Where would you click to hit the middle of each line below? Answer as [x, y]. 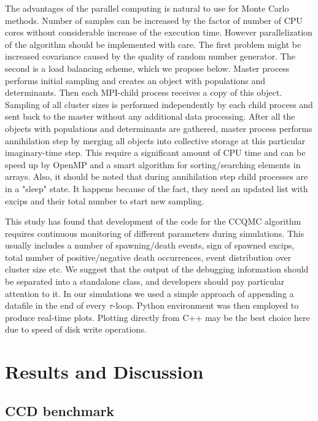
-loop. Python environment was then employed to [206, 305]
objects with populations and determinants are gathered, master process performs [159, 128]
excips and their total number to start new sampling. [105, 200]
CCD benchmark [60, 410]
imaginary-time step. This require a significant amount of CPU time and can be [155, 153]
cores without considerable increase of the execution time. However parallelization [159, 32]
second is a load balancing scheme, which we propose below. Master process [147, 68]
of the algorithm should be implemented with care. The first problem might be [153, 44]
